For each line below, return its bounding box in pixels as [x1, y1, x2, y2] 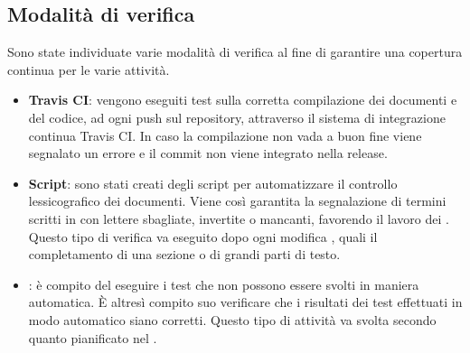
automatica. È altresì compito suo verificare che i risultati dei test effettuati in [28, 293, 463, 311]
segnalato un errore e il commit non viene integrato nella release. [28, 144, 388, 163]
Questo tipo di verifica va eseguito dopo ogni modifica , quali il [28, 227, 378, 246]
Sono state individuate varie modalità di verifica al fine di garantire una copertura [7, 42, 463, 61]
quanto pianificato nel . [28, 328, 157, 347]
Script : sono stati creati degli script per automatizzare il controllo [28, 173, 398, 192]
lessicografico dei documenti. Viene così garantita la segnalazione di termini [28, 191, 446, 210]
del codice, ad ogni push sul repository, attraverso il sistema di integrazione [28, 107, 446, 126]
